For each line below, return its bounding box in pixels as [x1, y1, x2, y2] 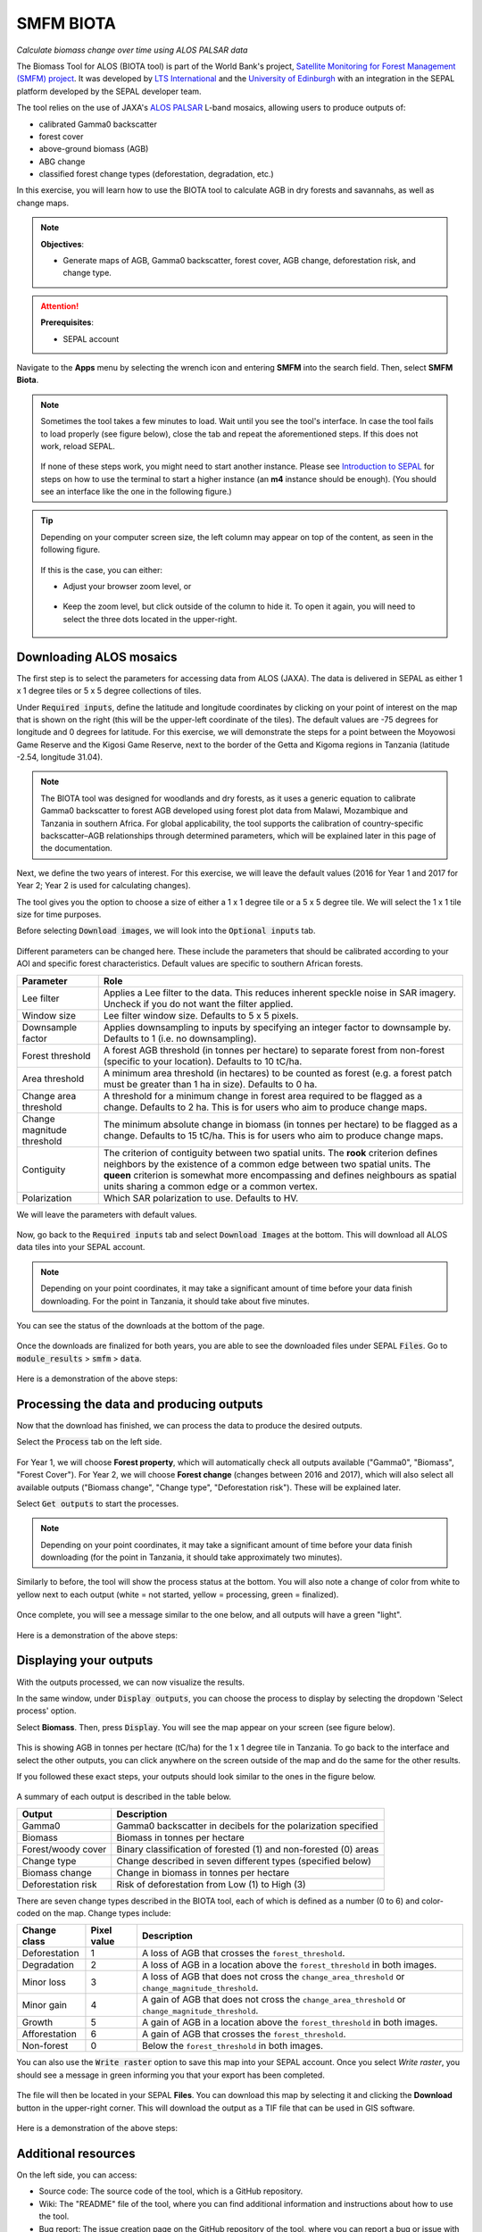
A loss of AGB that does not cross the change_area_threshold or [141, 1970, 405, 1983]
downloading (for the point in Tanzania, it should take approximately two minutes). [40, 1552, 343, 1562]
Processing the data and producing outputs [16, 1396, 263, 1412]
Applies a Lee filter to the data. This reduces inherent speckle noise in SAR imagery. [103, 987, 457, 999]
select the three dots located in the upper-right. [62, 613, 237, 624]
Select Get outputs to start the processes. [16, 1498, 179, 1509]
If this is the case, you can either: [40, 564, 162, 575]
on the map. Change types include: [41, 1908, 171, 1919]
